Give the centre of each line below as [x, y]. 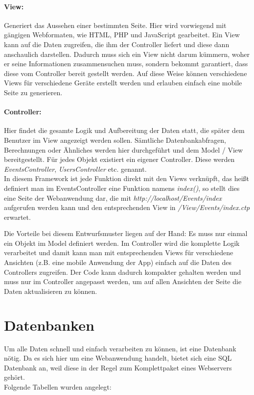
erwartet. [17, 217]
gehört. [14, 377]
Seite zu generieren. [33, 92]
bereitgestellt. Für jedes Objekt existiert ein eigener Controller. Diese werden [119, 159]
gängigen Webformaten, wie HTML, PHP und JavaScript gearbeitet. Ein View [122, 35]
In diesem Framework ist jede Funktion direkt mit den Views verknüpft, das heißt [127, 178]
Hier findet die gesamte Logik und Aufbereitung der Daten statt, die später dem [124, 130]
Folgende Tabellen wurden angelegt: [58, 386]
